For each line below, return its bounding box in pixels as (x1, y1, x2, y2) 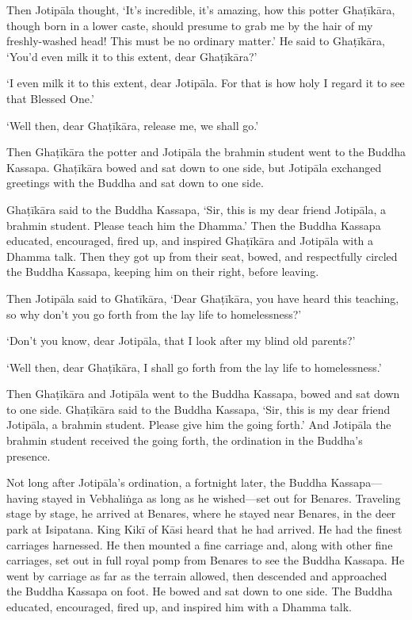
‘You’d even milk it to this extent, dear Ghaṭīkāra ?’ (6, 48, 257, 64)
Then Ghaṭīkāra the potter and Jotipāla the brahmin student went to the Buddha (6, 144, 406, 160)
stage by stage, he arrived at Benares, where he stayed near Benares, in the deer (6, 505, 396, 522)
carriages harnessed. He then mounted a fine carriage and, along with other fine (6, 536, 393, 553)
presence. (6, 447, 51, 464)
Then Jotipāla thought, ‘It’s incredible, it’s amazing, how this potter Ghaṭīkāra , (6, 2, 395, 17)
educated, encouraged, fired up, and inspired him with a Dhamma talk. (6, 599, 352, 614)
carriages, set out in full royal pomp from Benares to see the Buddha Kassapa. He (6, 552, 405, 568)
